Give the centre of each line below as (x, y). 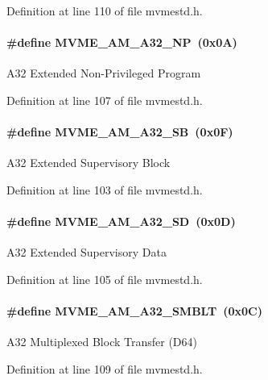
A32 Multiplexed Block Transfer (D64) (102, 342)
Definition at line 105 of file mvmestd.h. (105, 279)
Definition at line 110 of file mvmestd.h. (105, 10)
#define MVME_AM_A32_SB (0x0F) (120, 132)
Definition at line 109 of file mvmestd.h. (105, 368)
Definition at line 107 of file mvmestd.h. (105, 100)
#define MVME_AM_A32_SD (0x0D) (121, 221)
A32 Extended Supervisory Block (89, 163)
